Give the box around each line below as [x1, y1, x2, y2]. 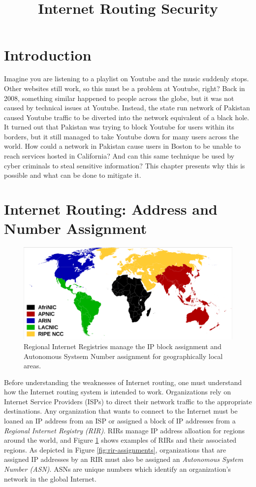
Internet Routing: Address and [4, 199, 218, 219]
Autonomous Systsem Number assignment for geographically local [24, 351, 223, 361]
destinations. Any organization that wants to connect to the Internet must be [4, 406, 238, 416]
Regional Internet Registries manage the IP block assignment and [24, 341, 222, 351]
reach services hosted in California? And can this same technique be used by [4, 151, 234, 161]
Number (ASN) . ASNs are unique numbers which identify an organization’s [4, 464, 231, 474]
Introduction [4, 45, 92, 65]
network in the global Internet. [4, 473, 96, 484]
